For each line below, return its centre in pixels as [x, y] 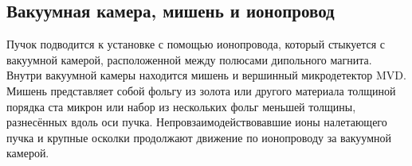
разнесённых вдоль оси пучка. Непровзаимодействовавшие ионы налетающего [197, 122]
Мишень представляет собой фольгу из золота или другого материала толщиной [201, 90]
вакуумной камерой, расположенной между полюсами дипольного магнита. [189, 59]
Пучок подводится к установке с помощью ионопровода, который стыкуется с [196, 44]
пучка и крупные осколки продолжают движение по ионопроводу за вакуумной [199, 137]
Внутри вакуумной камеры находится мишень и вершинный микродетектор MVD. [206, 75]
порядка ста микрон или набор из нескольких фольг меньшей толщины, [181, 106]
